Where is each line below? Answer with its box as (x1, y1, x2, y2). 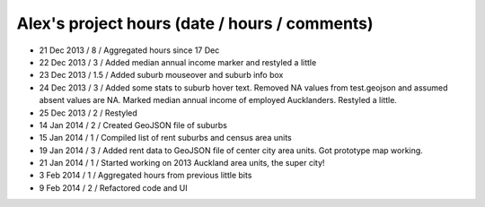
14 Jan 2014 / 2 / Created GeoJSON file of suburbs (39, 119, 228, 130)
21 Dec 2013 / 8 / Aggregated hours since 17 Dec (39, 45, 220, 56)
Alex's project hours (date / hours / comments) (16, 13, 374, 33)
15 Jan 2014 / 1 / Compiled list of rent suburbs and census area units (39, 133, 292, 143)
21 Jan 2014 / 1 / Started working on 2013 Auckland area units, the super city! (39, 158, 325, 168)
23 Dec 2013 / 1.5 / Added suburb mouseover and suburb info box (39, 70, 284, 81)
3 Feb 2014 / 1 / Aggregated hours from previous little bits (39, 170, 252, 181)
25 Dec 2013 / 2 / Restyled (39, 108, 138, 118)
